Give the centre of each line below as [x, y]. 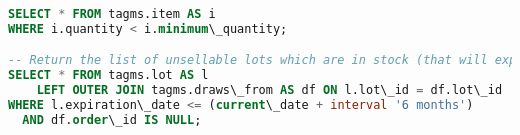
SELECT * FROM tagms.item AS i [112, 14]
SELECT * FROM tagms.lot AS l [108, 75]
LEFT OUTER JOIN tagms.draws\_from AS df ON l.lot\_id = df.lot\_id [269, 90]
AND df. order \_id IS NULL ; [112, 119]
